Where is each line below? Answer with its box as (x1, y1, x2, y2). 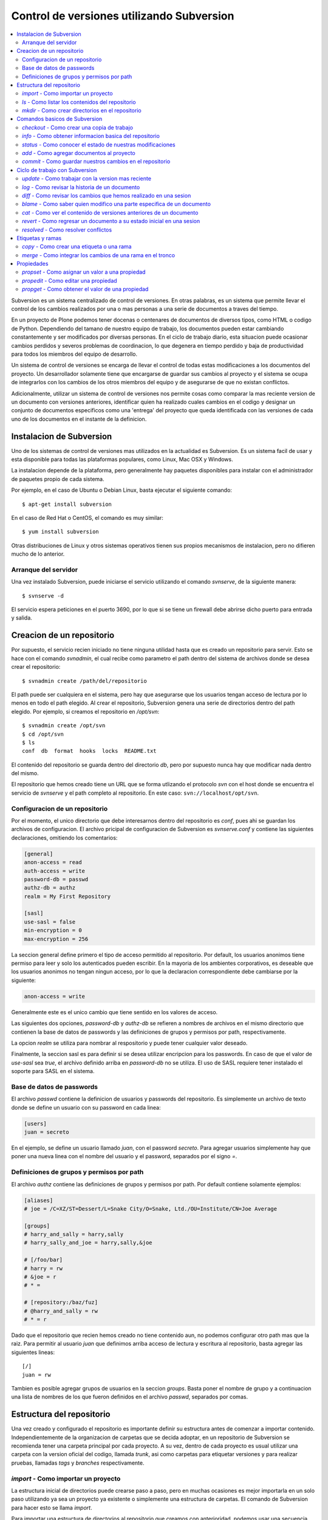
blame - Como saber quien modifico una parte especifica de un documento (22, 201, 211, 208)
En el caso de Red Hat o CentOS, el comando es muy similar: (11, 514, 164, 521)
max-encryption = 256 (24, 935, 89, 942)
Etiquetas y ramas (16, 234, 62, 241)
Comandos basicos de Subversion (16, 116, 103, 123)
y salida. (11, 614, 33, 621)
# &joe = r (24, 1274, 56, 1280)
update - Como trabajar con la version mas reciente (22, 175, 152, 182)
